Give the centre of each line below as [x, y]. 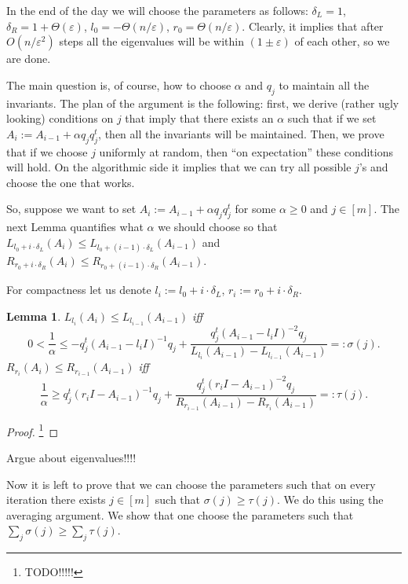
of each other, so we [342, 41]
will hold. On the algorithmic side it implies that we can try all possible [179, 167]
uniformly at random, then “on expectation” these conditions [246, 151]
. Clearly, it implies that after [313, 26]
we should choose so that [218, 227]
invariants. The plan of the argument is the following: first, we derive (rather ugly [203, 103]
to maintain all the [324, 84]
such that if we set [332, 118]
